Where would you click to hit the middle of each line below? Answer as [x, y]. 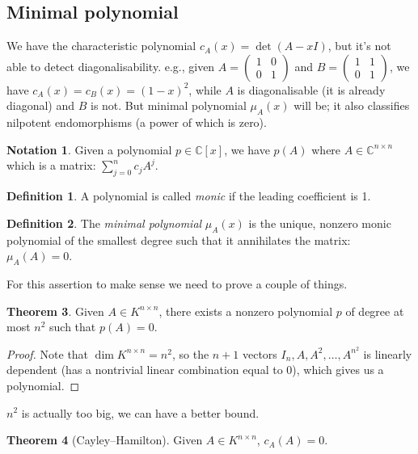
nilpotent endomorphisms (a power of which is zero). [137, 122]
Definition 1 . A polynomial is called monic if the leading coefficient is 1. [189, 196]
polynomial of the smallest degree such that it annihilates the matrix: [179, 240]
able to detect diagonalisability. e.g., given [111, 66]
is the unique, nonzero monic [320, 223]
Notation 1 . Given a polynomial [89, 149]
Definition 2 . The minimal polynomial [104, 223]
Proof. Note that [48, 353]
